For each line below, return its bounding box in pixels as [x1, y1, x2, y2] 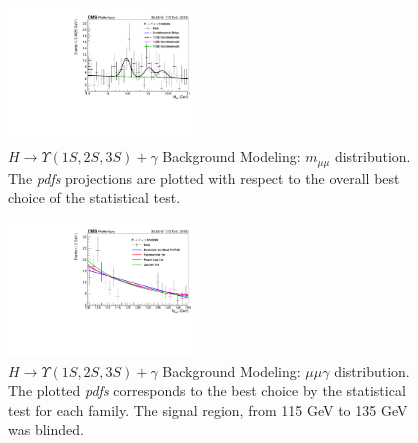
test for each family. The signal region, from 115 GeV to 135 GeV [8, 399, 408, 420]
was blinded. [8, 419, 84, 440]
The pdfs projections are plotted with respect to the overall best [8, 167, 400, 188]
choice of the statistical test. [8, 187, 181, 208]
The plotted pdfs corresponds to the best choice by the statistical [8, 380, 406, 401]
